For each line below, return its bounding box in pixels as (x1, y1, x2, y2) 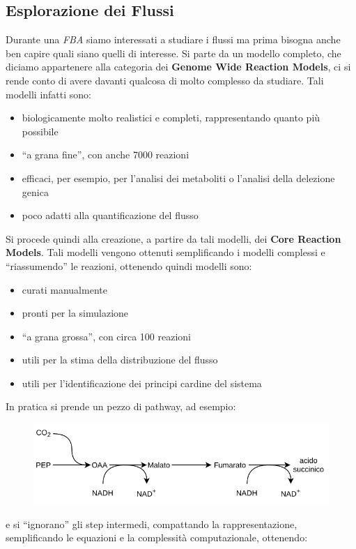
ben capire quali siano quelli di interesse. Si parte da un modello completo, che (6, 45, 341, 60)
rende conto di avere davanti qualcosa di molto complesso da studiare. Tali (6, 73, 324, 87)
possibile (22, 123, 59, 138)
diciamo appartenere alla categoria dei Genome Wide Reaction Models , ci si (6, 59, 351, 74)
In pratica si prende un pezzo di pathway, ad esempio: (6, 399, 236, 414)
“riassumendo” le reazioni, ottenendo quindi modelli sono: (6, 258, 252, 273)
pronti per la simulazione (22, 306, 129, 320)
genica (22, 184, 49, 199)
